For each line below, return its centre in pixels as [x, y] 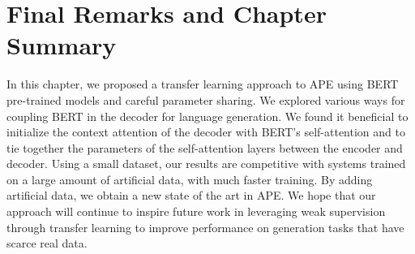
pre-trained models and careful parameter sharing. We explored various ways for [206, 99]
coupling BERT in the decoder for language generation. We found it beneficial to [207, 116]
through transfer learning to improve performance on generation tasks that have [205, 227]
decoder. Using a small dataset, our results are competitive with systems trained [206, 164]
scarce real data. [47, 243]
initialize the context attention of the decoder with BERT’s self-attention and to [206, 132]
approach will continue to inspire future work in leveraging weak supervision [196, 211]
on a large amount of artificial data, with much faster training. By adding [190, 179]
